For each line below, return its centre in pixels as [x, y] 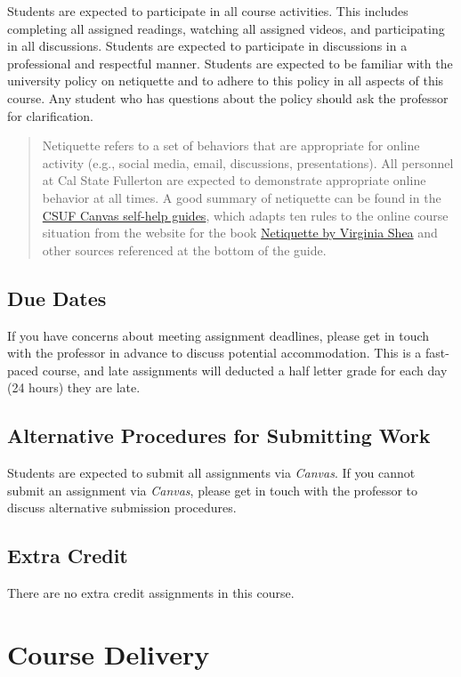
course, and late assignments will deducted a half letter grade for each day [245, 370]
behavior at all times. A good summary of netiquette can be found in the [242, 197]
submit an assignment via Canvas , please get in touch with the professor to [213, 490]
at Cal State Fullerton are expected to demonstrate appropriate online [234, 180]
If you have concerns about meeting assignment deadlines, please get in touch [218, 335]
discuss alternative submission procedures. [122, 508]
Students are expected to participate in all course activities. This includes [208, 11]
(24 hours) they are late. [74, 387]
